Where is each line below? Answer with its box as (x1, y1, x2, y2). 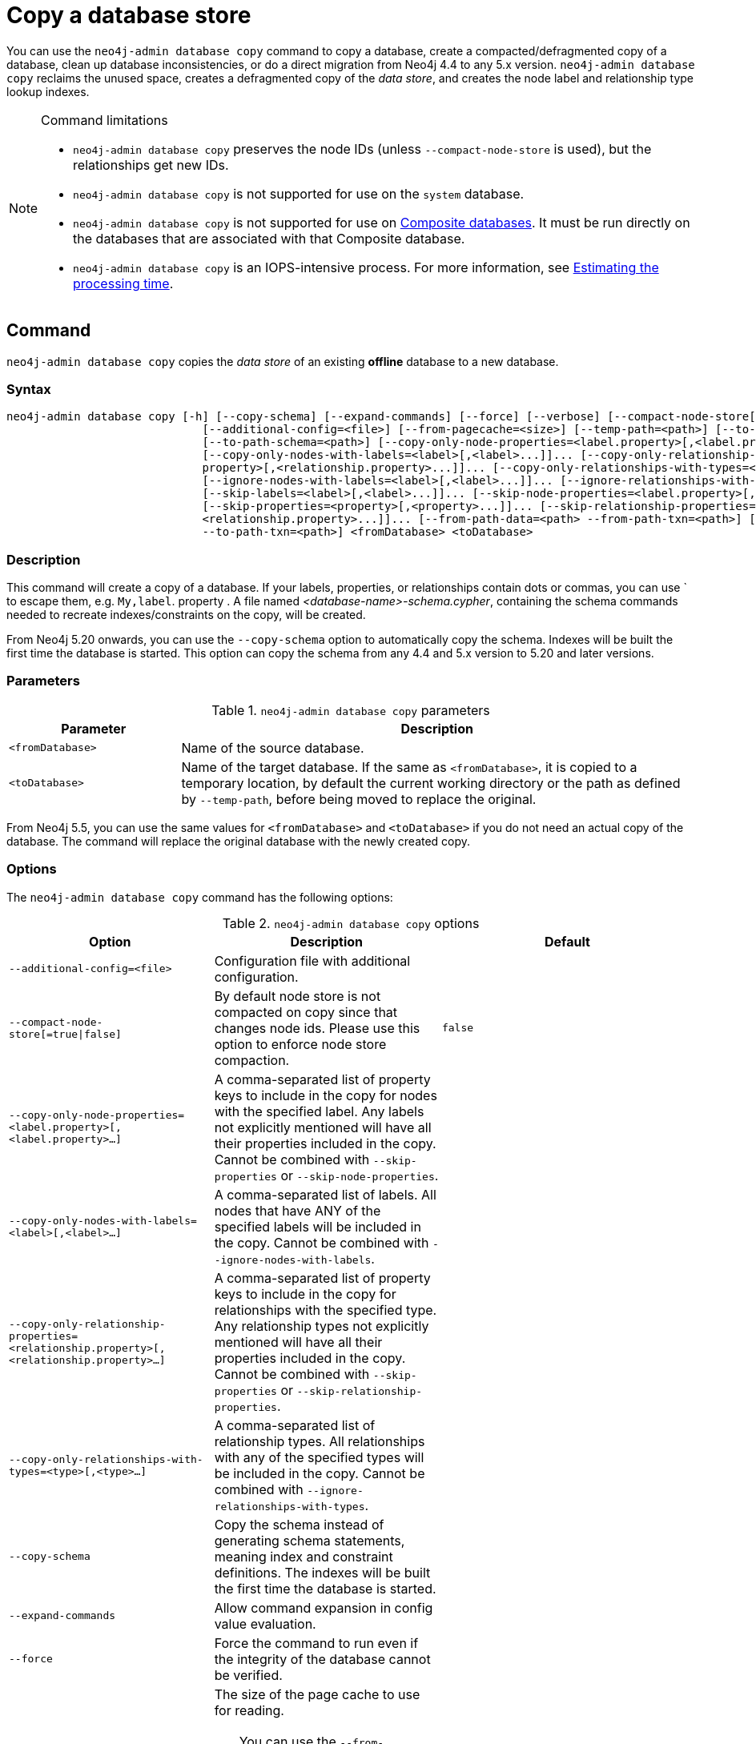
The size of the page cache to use (214, 1686, 420, 1702)
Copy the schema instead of (214, 1516, 384, 1533)
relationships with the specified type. (214, 1301, 437, 1318)
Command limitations (41, 111, 168, 128)
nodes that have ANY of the (214, 1202, 381, 1219)
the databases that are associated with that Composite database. (73, 230, 465, 247)
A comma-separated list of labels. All (214, 1186, 436, 1203)
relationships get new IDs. (73, 156, 229, 173)
